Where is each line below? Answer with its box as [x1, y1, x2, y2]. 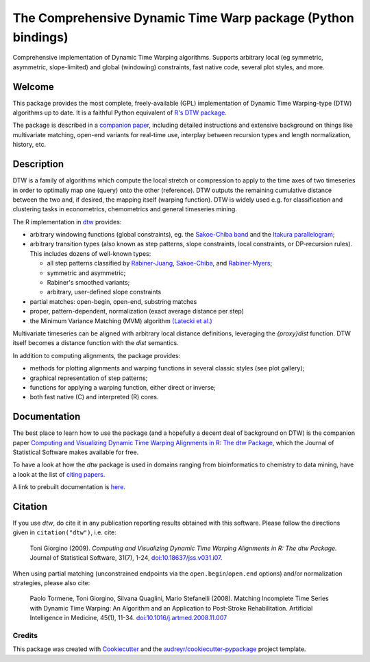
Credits [12, 630, 38, 640]
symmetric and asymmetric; [47, 268, 126, 277]
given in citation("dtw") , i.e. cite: [12, 528, 116, 536]
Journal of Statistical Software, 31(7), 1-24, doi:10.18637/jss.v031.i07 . [29, 554, 223, 562]
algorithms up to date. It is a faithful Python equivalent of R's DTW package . [12, 108, 227, 117]
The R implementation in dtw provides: [12, 217, 122, 226]
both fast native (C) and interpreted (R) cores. [29, 393, 159, 401]
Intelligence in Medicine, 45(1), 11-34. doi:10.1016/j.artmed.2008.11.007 [29, 614, 227, 622]
